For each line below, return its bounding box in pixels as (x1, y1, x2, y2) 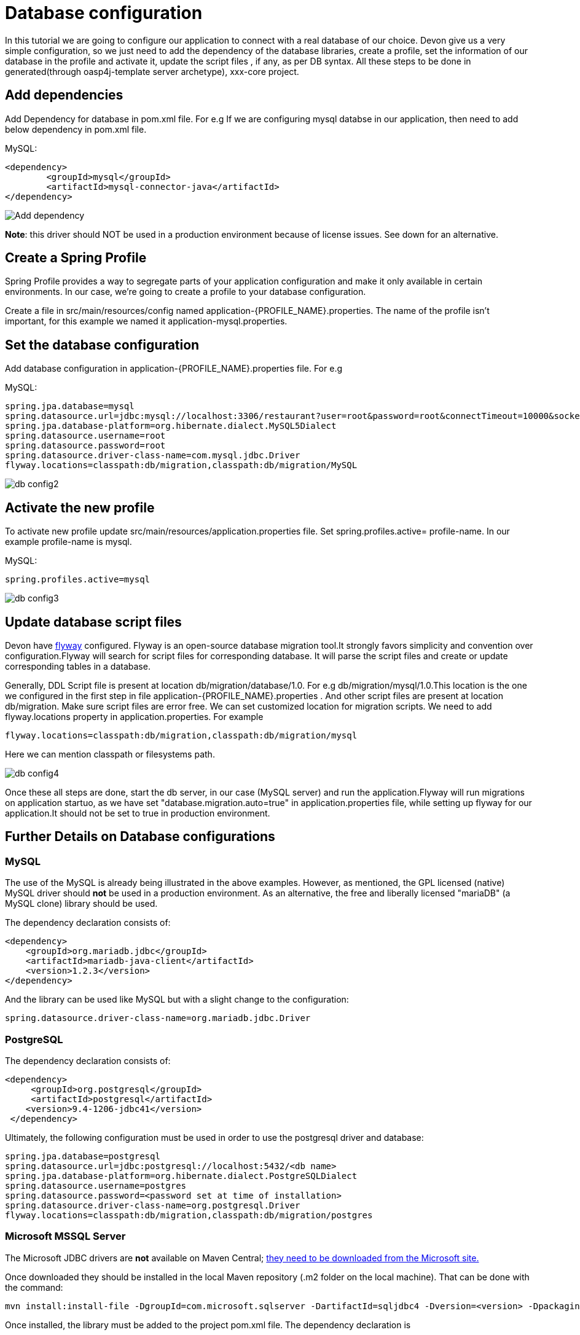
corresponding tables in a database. (5, 660, 151, 671)
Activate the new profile (5, 499, 155, 515)
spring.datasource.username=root (5, 431, 166, 441)
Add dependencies (5, 87, 123, 103)
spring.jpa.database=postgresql (5, 1151, 160, 1161)
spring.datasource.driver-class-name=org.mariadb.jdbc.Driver (5, 1013, 311, 1024)
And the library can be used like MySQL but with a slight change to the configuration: (5, 994, 349, 1005)
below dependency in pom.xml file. (5, 123, 147, 135)
